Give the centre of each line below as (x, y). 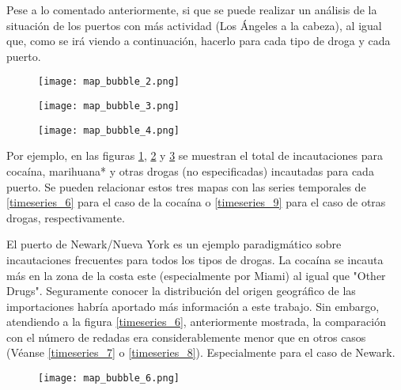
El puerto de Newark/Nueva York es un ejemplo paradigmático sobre (174, 244)
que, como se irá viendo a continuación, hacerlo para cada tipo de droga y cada (199, 41)
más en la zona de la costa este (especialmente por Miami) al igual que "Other (196, 275)
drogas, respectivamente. (66, 217)
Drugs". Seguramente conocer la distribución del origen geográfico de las (181, 291)
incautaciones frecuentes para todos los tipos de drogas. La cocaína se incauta (195, 259)
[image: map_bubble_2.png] (109, 82)
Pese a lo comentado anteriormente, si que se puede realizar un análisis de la (192, 9)
